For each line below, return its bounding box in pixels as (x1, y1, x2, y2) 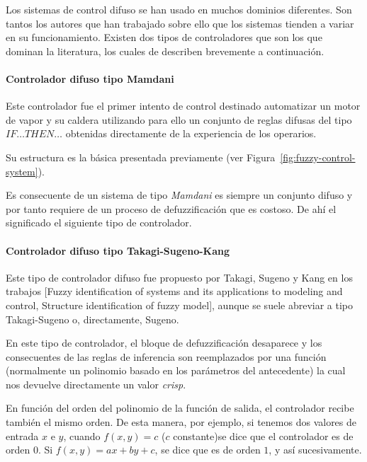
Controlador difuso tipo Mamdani (6, 71, 174, 86)
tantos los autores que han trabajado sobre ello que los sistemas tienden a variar (6, 16, 354, 30)
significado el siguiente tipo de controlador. (6, 215, 192, 230)
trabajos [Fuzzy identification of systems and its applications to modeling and (6, 284, 343, 299)
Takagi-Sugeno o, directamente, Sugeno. (6, 311, 179, 326)
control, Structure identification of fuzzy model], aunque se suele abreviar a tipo (6, 297, 353, 312)
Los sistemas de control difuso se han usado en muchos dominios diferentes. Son (6, 2, 352, 16)
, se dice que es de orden (154, 442, 261, 457)
